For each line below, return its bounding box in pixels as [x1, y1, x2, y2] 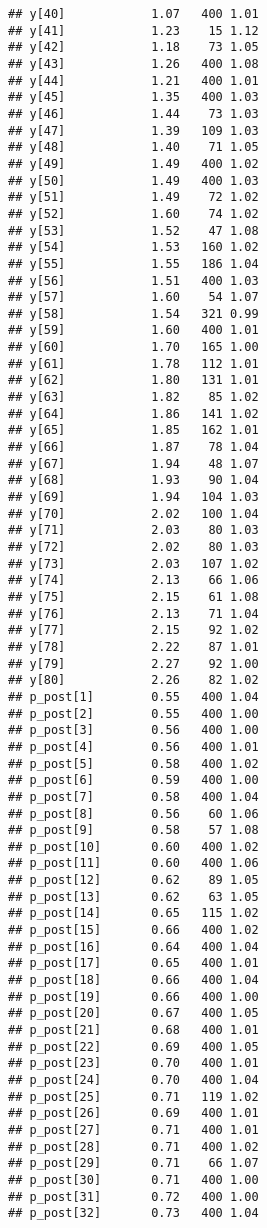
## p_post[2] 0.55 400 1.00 [8, 706, 259, 721]
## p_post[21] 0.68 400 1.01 [8, 1023, 259, 1038]
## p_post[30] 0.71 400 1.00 [8, 1172, 259, 1187]
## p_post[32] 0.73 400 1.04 [8, 1206, 259, 1221]
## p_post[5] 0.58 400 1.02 [8, 756, 259, 771]
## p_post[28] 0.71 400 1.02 [8, 1139, 259, 1154]
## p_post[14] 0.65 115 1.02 [8, 906, 259, 921]
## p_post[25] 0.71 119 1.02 [8, 1089, 259, 1104]
